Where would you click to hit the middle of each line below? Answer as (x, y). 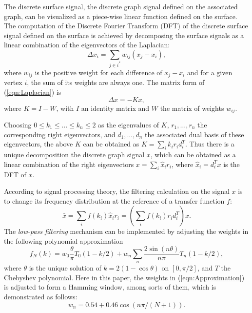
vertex (13, 82)
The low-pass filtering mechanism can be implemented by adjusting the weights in (126, 231)
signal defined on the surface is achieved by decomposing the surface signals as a (124, 35)
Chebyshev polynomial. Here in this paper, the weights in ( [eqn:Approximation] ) (124, 277)
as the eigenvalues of (129, 124)
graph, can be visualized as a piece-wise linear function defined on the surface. (121, 16)
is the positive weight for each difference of (98, 72)
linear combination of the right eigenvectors (69, 164)
